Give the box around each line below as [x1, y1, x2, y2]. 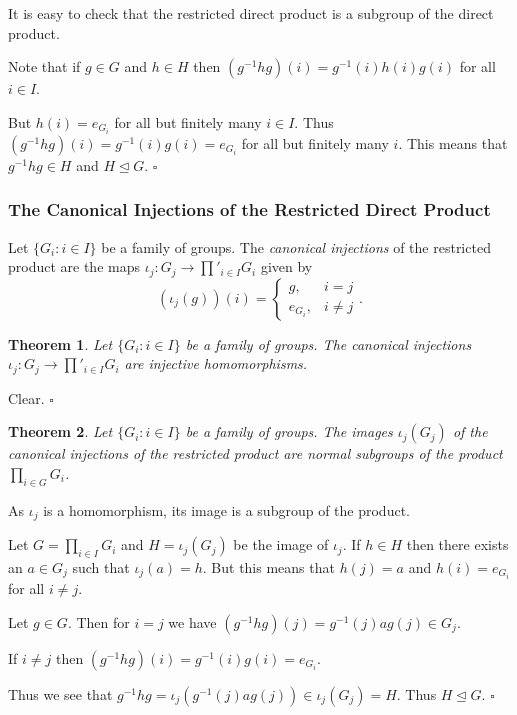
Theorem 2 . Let [8, 421, 113, 442]
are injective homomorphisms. [124, 353, 308, 374]
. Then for [67, 611, 130, 632]
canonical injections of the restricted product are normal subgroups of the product [8, 443, 503, 464]
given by [260, 256, 313, 277]
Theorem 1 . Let [8, 333, 113, 354]
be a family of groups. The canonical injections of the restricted [101, 236, 491, 257]
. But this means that [202, 557, 335, 578]
